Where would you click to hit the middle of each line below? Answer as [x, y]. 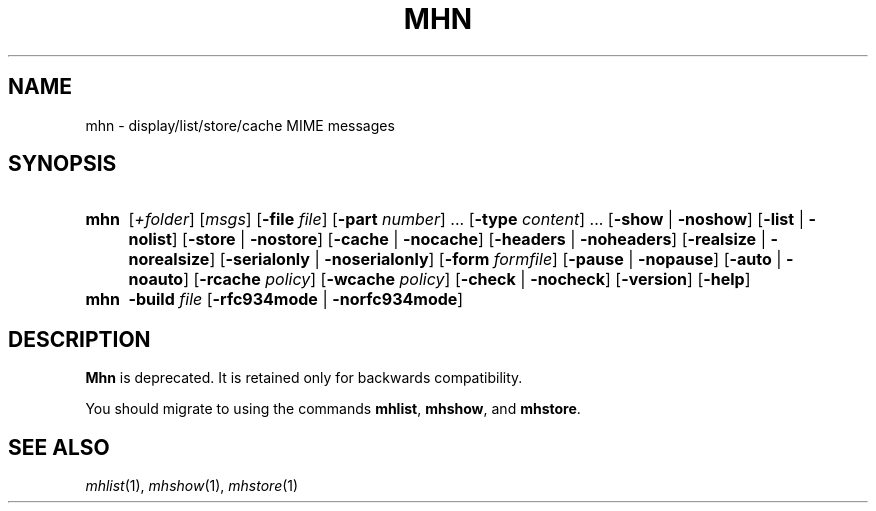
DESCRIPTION [79, 339]
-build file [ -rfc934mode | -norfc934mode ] [296, 299]
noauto [156, 279]
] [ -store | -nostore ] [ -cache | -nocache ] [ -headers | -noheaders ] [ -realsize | [468, 239]
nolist [150, 239]
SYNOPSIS [62, 164]
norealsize [169, 259]
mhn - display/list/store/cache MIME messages [240, 125]
